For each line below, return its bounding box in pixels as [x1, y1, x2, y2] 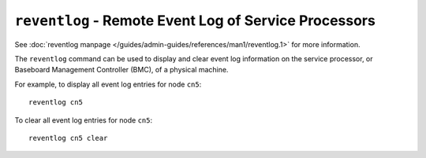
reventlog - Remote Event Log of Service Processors [14, 12, 376, 29]
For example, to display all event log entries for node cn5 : [14, 79, 202, 89]
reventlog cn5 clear [28, 134, 108, 142]
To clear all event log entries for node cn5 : [14, 115, 153, 125]
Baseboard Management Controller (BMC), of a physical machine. [14, 65, 229, 75]
